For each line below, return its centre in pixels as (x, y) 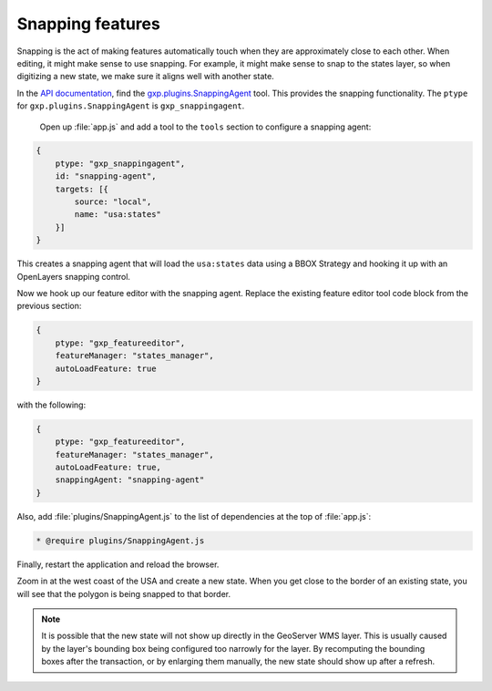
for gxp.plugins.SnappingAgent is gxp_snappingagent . (131, 106)
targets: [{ (82, 189)
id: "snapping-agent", (106, 176)
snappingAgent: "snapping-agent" (130, 480)
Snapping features (89, 24)
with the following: (51, 405)
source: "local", (113, 202)
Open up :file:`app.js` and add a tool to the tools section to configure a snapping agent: (205, 127)
